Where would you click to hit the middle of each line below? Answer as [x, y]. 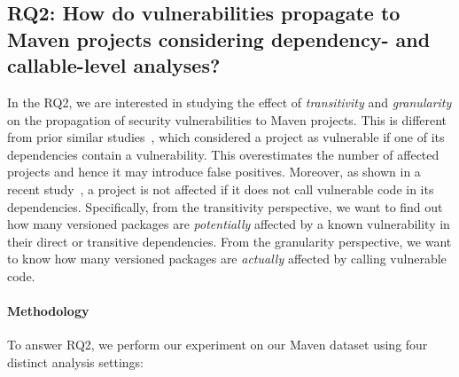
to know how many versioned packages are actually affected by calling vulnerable [227, 259]
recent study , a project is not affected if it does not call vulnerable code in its [221, 188]
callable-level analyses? [114, 65]
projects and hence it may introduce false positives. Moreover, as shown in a [214, 172]
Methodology [48, 311]
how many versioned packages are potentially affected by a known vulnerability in [229, 224]
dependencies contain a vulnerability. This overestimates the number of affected [223, 154]
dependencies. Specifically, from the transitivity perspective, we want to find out [225, 206]
